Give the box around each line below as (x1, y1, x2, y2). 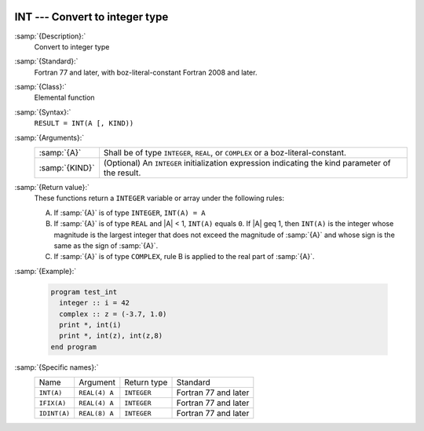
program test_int (50, 287, 118, 296)
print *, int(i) (59, 320, 122, 329)
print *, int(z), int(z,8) (59, 331, 163, 341)
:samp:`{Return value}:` (14, 183, 90, 192)
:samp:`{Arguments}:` (14, 133, 85, 142)
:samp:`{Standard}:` (14, 57, 79, 66)
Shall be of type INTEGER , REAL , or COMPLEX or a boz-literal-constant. (103, 148, 347, 159)
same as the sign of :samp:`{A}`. (53, 240, 159, 250)
